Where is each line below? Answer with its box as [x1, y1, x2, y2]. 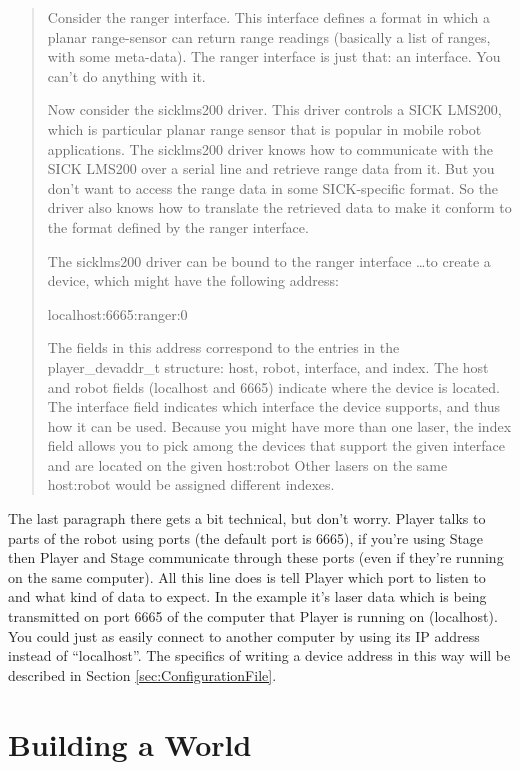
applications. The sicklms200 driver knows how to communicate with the [47, 138, 494, 159]
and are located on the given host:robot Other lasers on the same [47, 454, 448, 475]
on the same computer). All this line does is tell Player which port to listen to [8, 566, 486, 587]
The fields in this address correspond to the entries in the [47, 337, 400, 358]
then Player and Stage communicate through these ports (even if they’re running [8, 547, 504, 568]
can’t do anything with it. [47, 65, 206, 86]
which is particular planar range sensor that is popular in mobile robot [47, 118, 482, 139]
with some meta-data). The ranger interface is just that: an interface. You [47, 46, 501, 67]
